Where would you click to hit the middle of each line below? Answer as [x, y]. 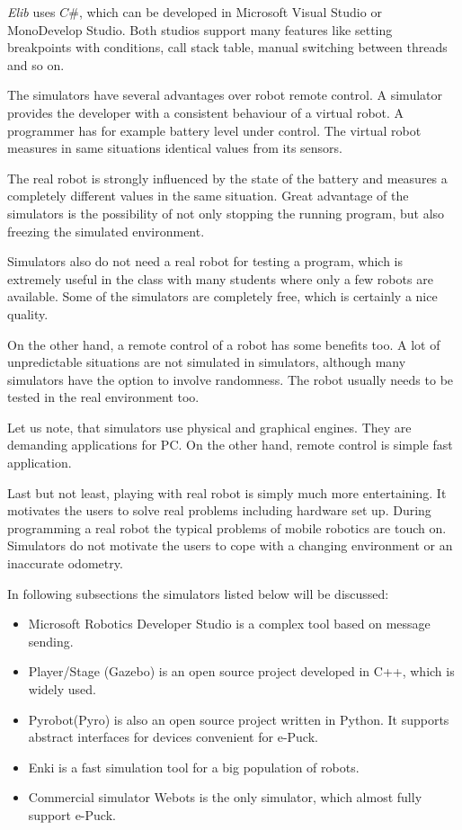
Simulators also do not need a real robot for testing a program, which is [205, 261]
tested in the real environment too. [103, 397]
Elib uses [31, 12]
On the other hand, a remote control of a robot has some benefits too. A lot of [224, 344]
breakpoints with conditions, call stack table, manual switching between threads [227, 47]
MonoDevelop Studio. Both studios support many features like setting [200, 29]
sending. [51, 641]
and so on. [36, 64]
